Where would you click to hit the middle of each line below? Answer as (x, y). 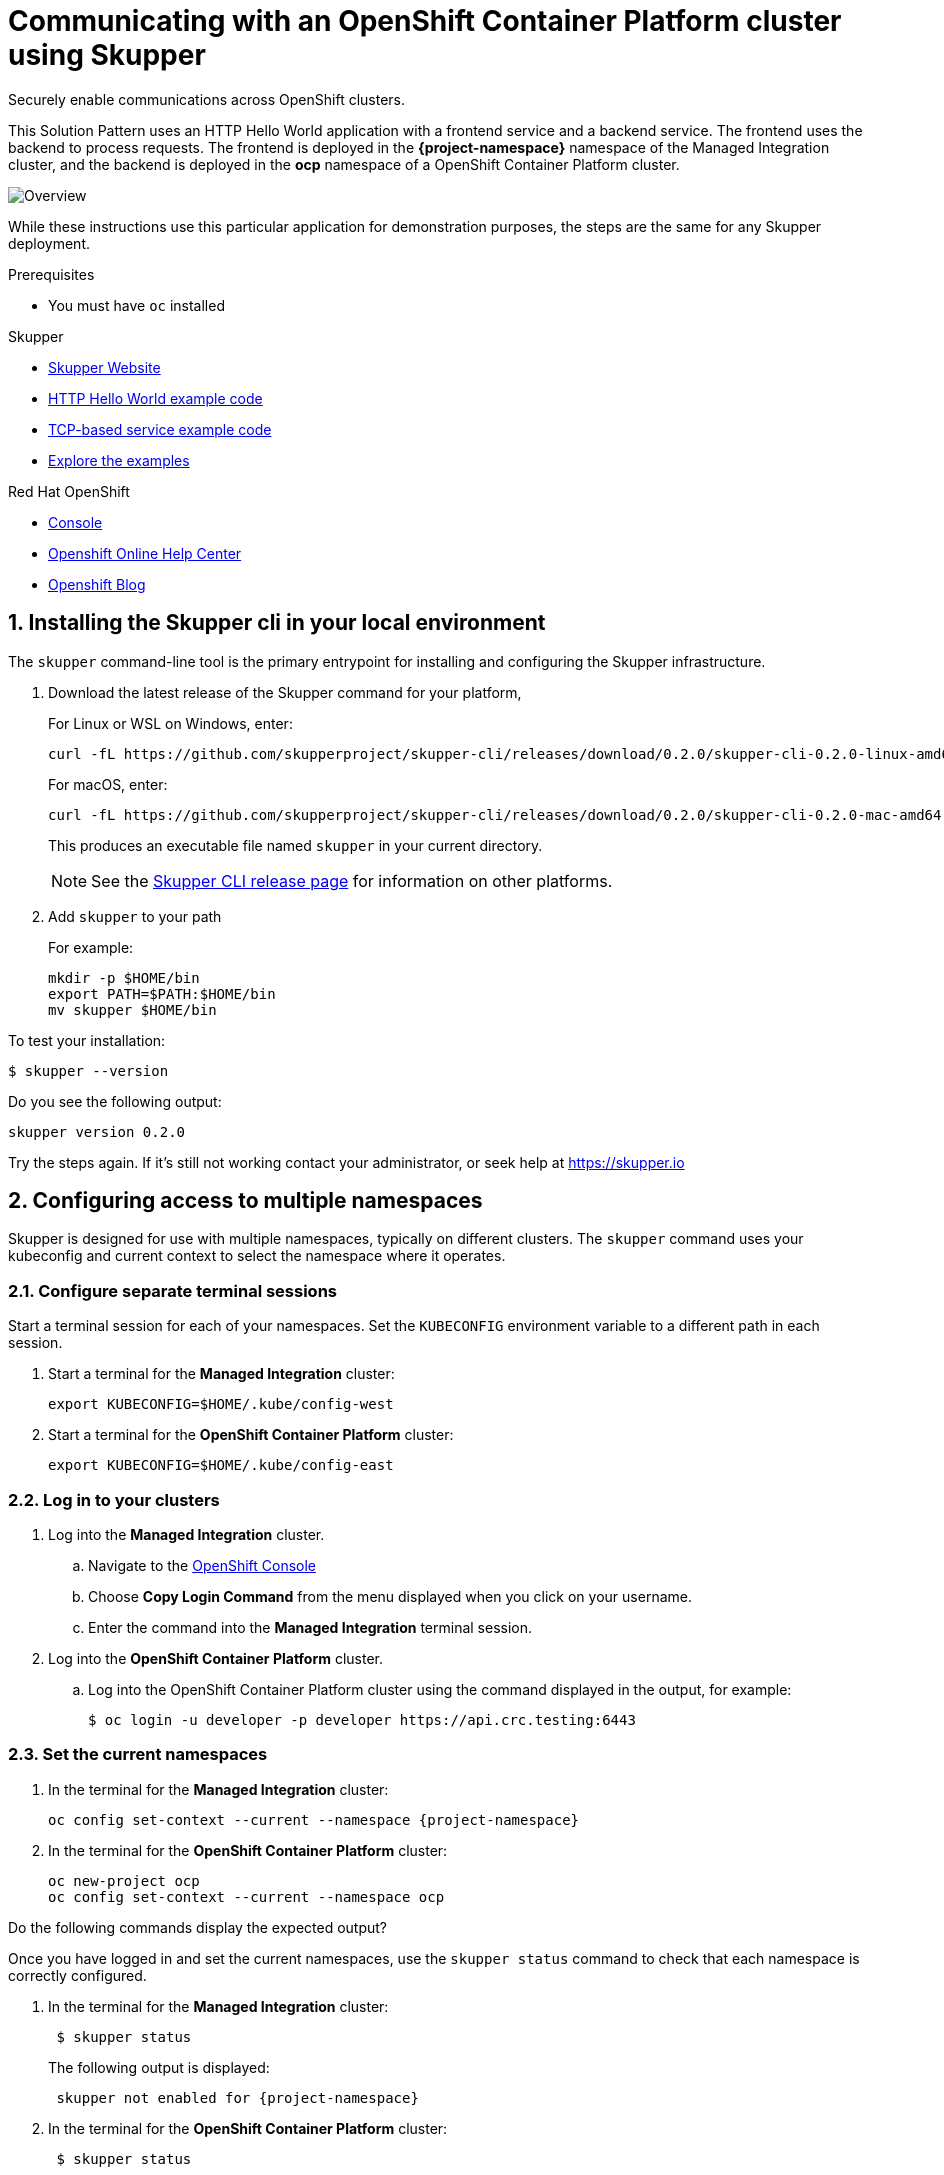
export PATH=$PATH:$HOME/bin (162, 993)
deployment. (49, 243)
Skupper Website (104, 367)
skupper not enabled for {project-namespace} (237, 2097)
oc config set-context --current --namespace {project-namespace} (314, 1819)
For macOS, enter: (108, 784)
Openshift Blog (97, 584)
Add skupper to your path (135, 916)
